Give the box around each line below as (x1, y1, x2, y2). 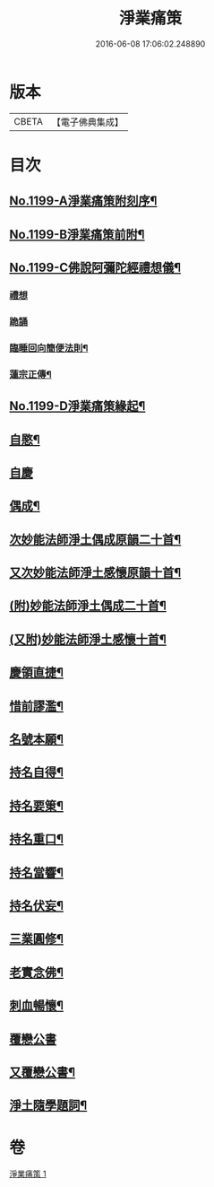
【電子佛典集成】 (51, 116, 124, 128)
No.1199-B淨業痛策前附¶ (9, 226, 145, 242)
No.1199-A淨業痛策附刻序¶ (9, 194, 158, 209)
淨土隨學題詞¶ (9, 1098, 88, 1113)
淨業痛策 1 (9, 1168, 47, 1180)
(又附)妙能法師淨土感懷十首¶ (9, 632, 167, 647)
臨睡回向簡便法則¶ (9, 342, 89, 354)
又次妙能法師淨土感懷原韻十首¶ (9, 565, 182, 580)
